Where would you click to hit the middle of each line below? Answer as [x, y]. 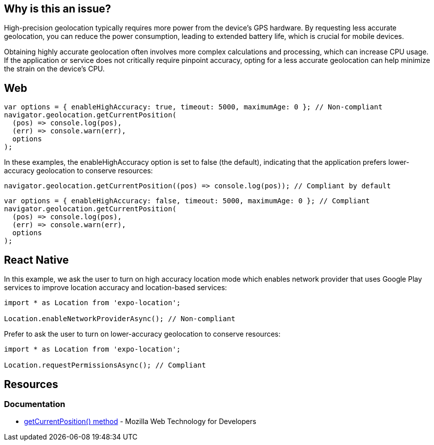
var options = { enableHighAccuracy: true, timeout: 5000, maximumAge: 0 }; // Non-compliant [193, 107]
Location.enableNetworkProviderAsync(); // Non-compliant [120, 319]
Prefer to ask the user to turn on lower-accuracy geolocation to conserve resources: [142, 334]
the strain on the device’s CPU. [54, 69]
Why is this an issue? [58, 9]
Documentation [35, 404]
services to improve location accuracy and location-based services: [115, 288]
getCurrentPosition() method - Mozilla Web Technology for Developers [140, 422]
